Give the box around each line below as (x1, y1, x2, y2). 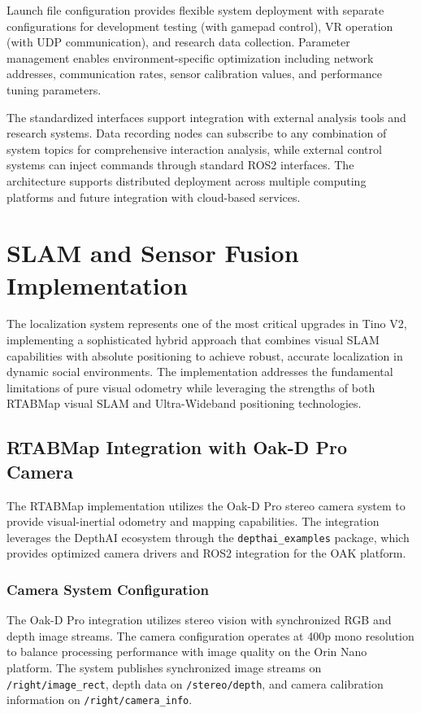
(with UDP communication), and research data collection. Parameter (7, 33, 350, 50)
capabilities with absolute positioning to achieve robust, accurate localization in (7, 347, 403, 364)
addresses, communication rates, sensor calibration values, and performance (7, 65, 382, 82)
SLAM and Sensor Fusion (7, 236, 299, 269)
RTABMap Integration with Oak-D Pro (7, 435, 347, 460)
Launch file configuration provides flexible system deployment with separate (7, 2, 384, 18)
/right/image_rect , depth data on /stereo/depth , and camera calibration (7, 675, 384, 692)
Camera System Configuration (7, 579, 209, 599)
